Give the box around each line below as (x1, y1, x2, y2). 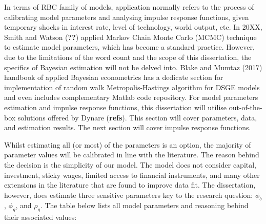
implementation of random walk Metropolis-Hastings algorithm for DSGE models (4, 82, 260, 92)
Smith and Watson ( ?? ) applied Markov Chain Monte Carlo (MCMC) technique (4, 31, 257, 42)
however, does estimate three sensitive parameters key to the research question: (4, 189, 253, 200)
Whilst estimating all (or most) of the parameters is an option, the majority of (4, 139, 251, 150)
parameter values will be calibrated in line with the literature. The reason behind (4, 149, 259, 160)
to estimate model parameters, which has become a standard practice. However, (4, 42, 255, 52)
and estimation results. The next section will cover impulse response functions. (4, 122, 251, 133)
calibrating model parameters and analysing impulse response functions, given (4, 11, 249, 22)
